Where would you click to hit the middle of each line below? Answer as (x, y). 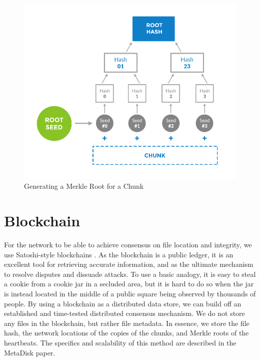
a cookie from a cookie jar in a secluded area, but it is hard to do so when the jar (129, 284)
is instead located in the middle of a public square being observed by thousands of (130, 293)
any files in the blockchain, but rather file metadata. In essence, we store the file (127, 323)
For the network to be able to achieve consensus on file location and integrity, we (128, 244)
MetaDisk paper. (30, 352)
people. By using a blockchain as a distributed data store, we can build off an (123, 303)
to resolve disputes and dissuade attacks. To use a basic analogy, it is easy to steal (130, 274)
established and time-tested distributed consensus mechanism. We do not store (124, 313)
